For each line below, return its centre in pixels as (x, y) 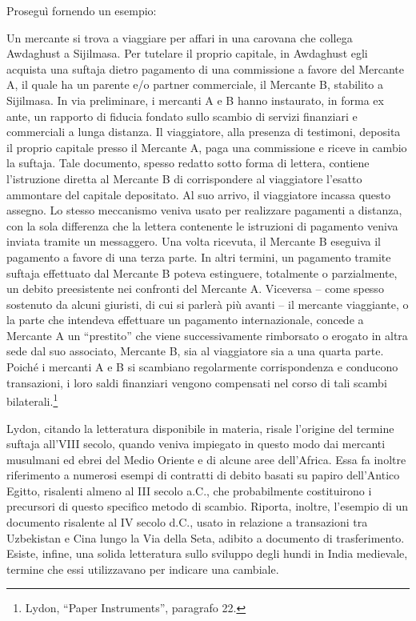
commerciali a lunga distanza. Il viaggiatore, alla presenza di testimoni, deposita (204, 132)
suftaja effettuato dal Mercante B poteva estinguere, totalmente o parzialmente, (202, 272)
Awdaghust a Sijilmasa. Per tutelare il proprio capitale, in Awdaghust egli (187, 53)
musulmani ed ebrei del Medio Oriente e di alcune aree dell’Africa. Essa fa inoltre (206, 459)
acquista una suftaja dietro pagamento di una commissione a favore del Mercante (206, 68)
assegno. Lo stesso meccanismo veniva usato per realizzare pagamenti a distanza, (204, 210)
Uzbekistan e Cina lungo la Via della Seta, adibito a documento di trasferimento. (206, 537)
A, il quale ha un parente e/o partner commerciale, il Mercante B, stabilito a (195, 84)
